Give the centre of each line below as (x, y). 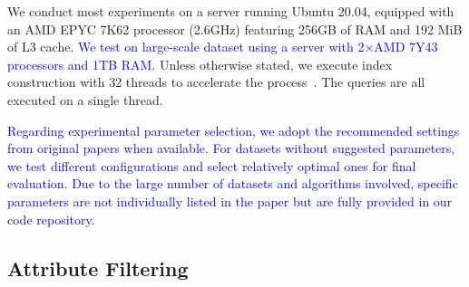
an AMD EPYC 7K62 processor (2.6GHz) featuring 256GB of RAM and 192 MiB (235, 29)
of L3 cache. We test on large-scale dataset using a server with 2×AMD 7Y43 (223, 47)
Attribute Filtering (98, 268)
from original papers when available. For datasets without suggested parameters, (231, 148)
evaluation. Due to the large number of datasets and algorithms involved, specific (233, 183)
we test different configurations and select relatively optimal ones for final (212, 165)
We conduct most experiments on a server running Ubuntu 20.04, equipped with (231, 11)
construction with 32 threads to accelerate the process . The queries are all (216, 82)
